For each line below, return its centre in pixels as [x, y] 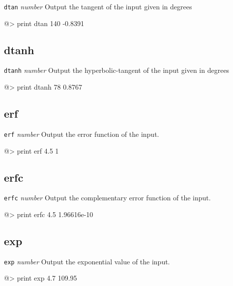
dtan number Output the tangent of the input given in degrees [98, 6]
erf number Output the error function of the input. [82, 134]
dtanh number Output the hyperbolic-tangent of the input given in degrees [117, 70]
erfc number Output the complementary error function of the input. [107, 198]
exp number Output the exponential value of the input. [87, 261]
